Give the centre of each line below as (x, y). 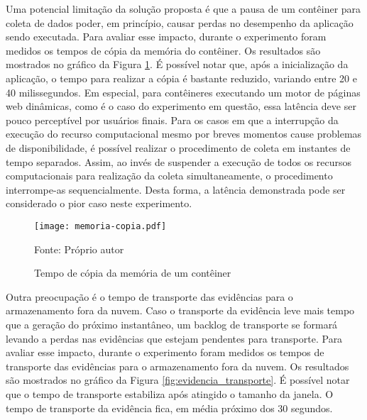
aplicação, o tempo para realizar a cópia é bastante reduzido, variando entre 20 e (181, 78)
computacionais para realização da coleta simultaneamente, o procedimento (169, 176)
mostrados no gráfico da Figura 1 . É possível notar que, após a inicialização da (177, 64)
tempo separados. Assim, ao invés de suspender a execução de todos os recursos (179, 161)
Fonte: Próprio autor (79, 249)
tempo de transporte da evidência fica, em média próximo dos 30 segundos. (169, 408)
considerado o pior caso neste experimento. (99, 203)
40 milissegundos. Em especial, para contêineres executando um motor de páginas (183, 92)
